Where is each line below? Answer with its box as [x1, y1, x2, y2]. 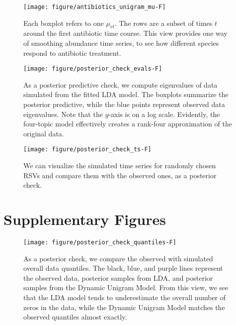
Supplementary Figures [3, 209, 166, 229]
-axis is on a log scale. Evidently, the [108, 108, 220, 119]
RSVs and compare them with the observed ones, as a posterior [23, 170, 217, 180]
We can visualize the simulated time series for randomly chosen [23, 160, 216, 171]
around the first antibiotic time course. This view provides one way [23, 28, 228, 38]
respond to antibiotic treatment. [23, 47, 121, 58]
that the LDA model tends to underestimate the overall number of [23, 292, 226, 303]
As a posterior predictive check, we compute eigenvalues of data [23, 79, 218, 90]
